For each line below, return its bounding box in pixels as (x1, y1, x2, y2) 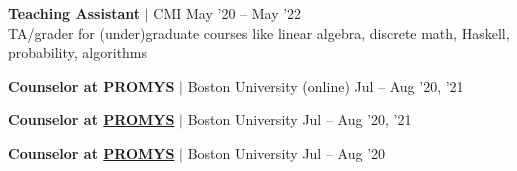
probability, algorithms (8, 42, 148, 63)
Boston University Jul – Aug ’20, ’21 (187, 109, 412, 130)
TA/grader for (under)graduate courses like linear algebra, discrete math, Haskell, (8, 22, 510, 43)
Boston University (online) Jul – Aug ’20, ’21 (187, 75, 464, 96)
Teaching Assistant (8, 3, 141, 23)
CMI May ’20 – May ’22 (153, 3, 302, 23)
